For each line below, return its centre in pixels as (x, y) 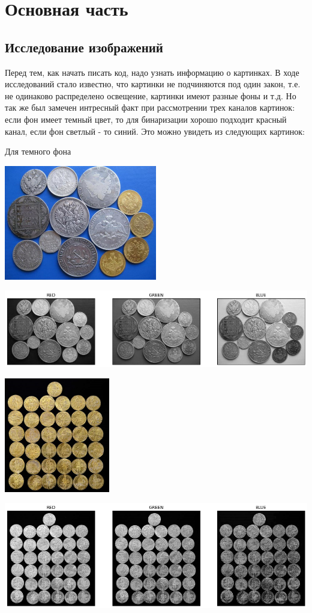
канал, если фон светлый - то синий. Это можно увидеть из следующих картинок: (155, 131)
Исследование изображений (84, 47)
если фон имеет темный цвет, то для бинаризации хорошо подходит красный (146, 119)
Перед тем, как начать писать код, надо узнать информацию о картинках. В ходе (152, 72)
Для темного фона (38, 151)
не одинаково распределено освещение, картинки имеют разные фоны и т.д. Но (151, 95)
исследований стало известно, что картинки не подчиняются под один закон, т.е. (153, 84)
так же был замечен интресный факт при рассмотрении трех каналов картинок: (150, 107)
